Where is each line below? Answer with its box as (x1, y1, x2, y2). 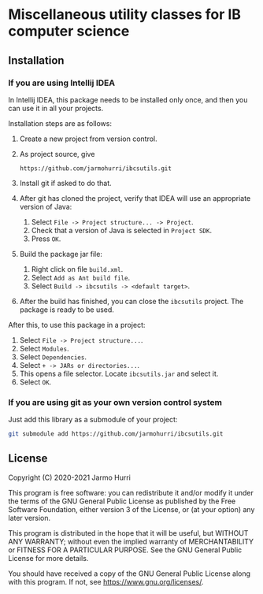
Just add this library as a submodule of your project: (8, 415, 178, 425)
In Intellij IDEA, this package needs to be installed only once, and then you (8, 95, 248, 104)
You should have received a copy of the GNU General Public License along (8, 569, 250, 578)
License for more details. (8, 553, 89, 562)
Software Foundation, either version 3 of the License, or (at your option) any (8, 504, 255, 514)
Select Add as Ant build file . (31, 273, 131, 282)
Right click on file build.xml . (31, 264, 124, 273)
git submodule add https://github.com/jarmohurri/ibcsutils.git (8, 430, 224, 438)
